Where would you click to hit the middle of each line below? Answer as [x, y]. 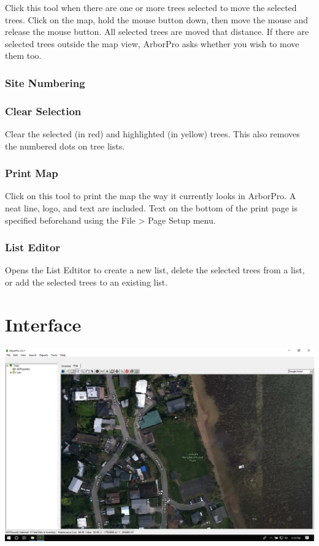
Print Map [32, 173]
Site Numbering [45, 82]
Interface [43, 324]
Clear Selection [43, 111]
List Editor [33, 247]
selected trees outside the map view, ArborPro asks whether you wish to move [152, 43]
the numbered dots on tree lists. [65, 146]
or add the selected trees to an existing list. [86, 282]
